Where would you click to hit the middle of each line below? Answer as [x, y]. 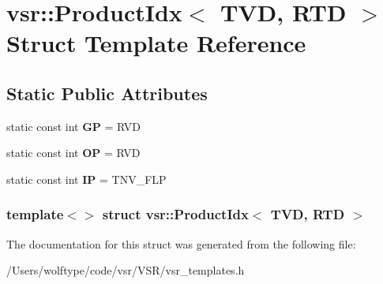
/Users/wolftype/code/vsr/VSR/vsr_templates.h [126, 270]
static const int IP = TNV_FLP [86, 179]
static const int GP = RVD [74, 126]
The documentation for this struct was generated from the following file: [181, 243]
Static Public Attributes [107, 93]
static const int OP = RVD [73, 153]
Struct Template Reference [156, 43]
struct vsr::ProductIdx [175, 214]
